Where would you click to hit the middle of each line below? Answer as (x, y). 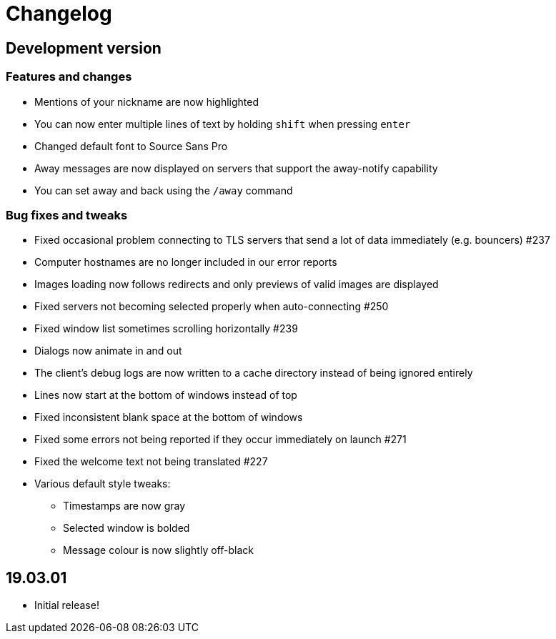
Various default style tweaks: (103, 484)
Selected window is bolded (126, 528)
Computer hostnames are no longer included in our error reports (186, 262)
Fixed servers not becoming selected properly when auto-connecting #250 (212, 307)
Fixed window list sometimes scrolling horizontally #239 (166, 329)
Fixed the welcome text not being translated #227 (151, 462)
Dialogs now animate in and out (108, 351)
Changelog (59, 14)
